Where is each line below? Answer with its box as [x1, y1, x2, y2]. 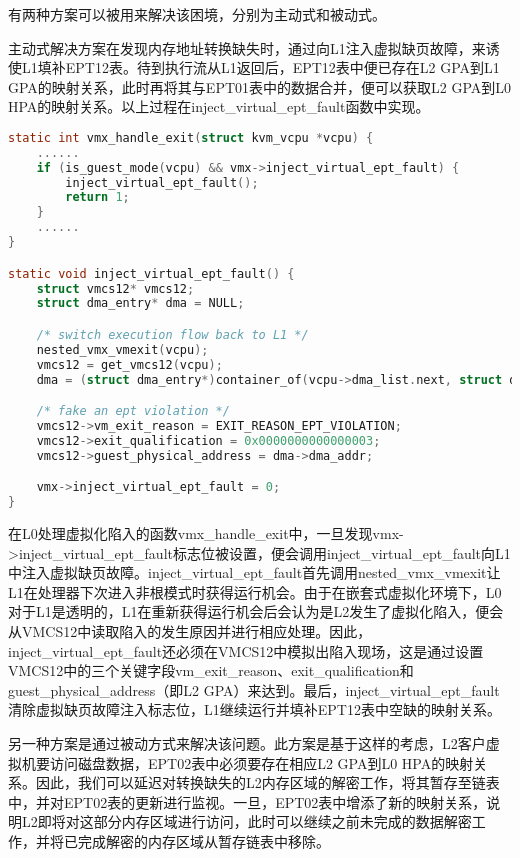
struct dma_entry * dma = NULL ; [36, 296, 245, 311]
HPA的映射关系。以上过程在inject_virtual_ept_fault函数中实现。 [8, 96, 430, 117]
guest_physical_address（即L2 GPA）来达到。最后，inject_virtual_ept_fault [8, 679, 500, 700]
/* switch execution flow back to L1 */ [36, 327, 309, 342]
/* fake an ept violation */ [36, 404, 230, 419]
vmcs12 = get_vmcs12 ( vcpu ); [36, 357, 223, 372]
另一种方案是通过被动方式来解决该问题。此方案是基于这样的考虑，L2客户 [8, 732, 486, 753]
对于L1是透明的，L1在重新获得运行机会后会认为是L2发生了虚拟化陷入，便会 [8, 601, 504, 622]
